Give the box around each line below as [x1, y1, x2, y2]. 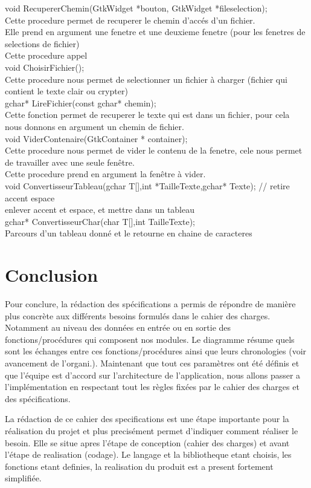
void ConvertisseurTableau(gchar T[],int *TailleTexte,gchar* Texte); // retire [5, 179, 290, 192]
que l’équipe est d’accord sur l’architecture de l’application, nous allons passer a [5, 368, 301, 381]
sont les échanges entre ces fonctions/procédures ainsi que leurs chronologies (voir [5, 345, 307, 357]
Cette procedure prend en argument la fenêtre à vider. [5, 168, 206, 180]
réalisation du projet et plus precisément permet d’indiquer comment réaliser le [5, 424, 298, 437]
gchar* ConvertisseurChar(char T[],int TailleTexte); [5, 215, 195, 227]
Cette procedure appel [5, 49, 88, 62]
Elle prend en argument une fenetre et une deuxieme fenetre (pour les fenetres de [5, 25, 306, 38]
